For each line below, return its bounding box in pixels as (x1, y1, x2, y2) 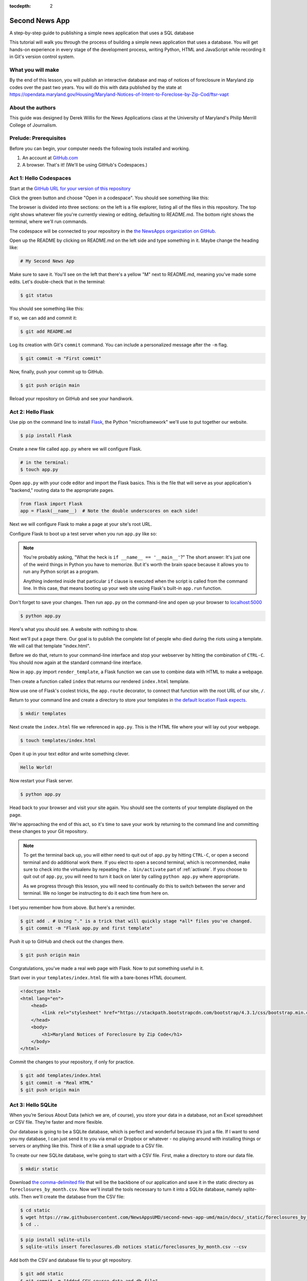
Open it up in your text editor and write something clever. (9, 751, 130, 757)
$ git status (20, 292, 53, 298)
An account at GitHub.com (22, 155, 78, 161)
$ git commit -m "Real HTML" (20, 1080, 94, 1086)
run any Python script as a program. (23, 569, 99, 575)
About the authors (9, 104, 56, 111)
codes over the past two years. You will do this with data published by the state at (9, 84, 182, 90)
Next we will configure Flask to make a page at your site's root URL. (9, 521, 152, 527)
